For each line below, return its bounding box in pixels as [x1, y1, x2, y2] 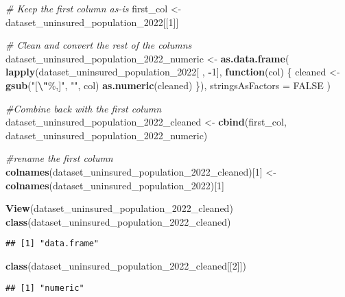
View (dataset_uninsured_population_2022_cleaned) [5, 201, 233, 215]
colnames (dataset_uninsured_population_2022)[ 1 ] [5, 178, 224, 192]
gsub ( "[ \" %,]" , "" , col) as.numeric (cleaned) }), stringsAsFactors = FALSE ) [5, 78, 331, 92]
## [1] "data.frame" [5, 239, 99, 249]
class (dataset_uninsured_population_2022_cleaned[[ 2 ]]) [5, 258, 246, 272]
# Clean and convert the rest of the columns [5, 38, 192, 52]
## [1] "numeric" [5, 283, 84, 293]
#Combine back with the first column [5, 101, 162, 115]
